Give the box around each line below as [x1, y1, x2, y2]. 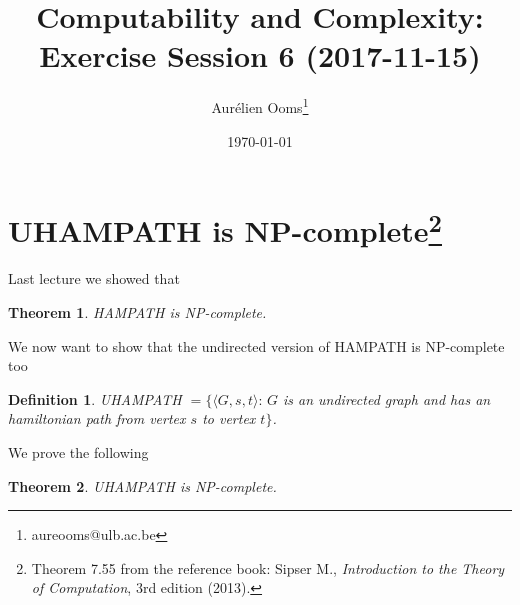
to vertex [202, 408, 256, 429]
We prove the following [8, 441, 149, 462]
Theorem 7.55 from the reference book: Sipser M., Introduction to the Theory [31, 557, 505, 578]
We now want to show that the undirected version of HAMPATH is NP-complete [8, 335, 505, 356]
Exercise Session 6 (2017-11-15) [39, 35, 481, 76]
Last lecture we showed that [8, 268, 180, 289]
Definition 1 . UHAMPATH [8, 388, 182, 409]
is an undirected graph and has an [283, 388, 491, 409]
